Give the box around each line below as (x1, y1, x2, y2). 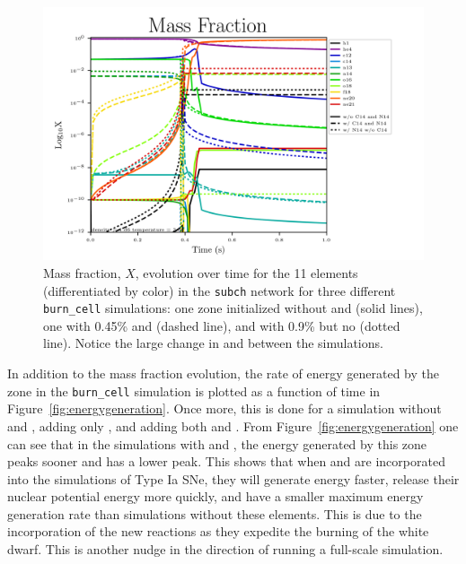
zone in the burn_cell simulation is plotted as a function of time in (7, 381, 381, 400)
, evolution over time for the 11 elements (135, 263, 358, 282)
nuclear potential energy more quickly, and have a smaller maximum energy (7, 487, 424, 506)
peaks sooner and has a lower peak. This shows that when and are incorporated (7, 452, 445, 471)
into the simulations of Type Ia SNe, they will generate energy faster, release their (7, 469, 460, 488)
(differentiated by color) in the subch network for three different (43, 281, 396, 299)
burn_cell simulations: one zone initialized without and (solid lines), (43, 299, 423, 317)
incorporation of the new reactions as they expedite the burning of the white (7, 522, 429, 541)
